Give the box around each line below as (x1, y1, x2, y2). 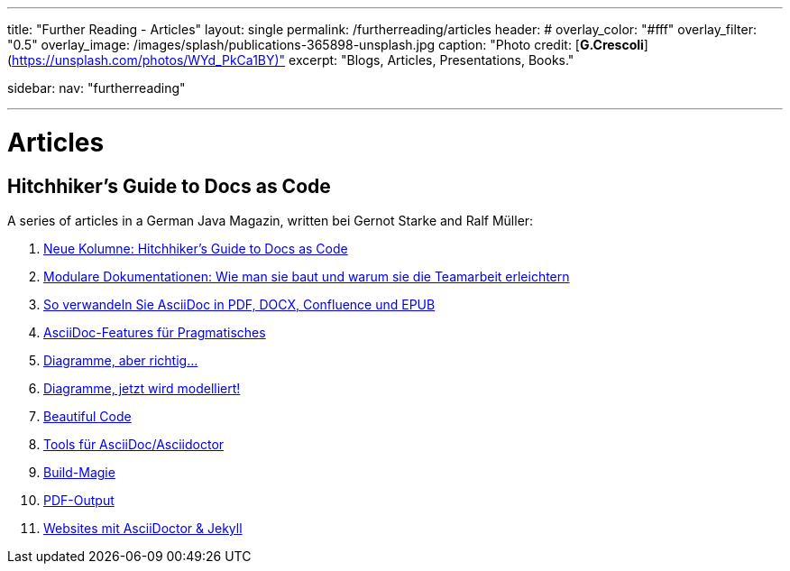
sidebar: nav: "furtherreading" (7, 80, 186, 96)
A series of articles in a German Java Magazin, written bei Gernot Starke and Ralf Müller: (7, 212, 534, 228)
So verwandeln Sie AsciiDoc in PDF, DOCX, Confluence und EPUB (43, 296, 436, 312)
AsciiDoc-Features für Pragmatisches (43, 324, 266, 340)
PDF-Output (43, 492, 115, 508)
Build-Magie (43, 464, 115, 480)
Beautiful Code (43, 408, 132, 424)
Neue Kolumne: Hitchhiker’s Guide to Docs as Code (43, 240, 348, 256)
